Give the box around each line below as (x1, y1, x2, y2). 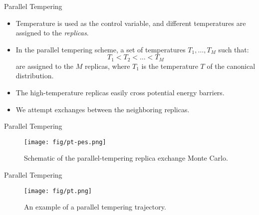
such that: (218, 44, 249, 54)
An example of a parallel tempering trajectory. (24, 202, 166, 212)
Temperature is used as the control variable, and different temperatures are (15, 17, 246, 28)
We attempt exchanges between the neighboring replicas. (15, 104, 190, 114)
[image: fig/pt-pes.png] (24, 138, 106, 146)
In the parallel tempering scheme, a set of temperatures (15, 44, 186, 54)
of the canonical (207, 60, 256, 71)
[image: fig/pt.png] (24, 187, 92, 195)
